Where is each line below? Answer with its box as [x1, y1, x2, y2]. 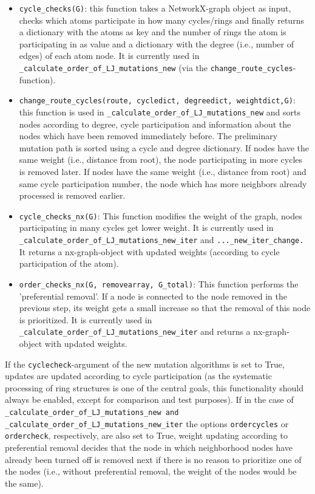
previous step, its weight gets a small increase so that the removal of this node [19, 301, 311, 314]
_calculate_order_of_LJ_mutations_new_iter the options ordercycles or [5, 417, 289, 430]
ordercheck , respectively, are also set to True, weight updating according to [5, 429, 288, 442]
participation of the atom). [19, 257, 119, 270]
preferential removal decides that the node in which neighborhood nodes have [5, 441, 293, 453]
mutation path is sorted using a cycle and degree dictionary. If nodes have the [19, 141, 309, 154]
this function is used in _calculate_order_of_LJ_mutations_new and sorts [19, 105, 300, 118]
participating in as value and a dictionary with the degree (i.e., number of [19, 37, 294, 50]
